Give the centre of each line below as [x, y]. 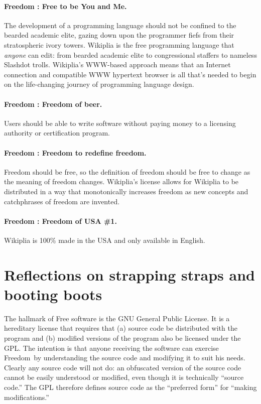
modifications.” [27, 397]
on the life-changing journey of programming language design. [99, 84]
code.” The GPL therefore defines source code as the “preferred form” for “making [130, 387]
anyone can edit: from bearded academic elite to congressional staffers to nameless [130, 54]
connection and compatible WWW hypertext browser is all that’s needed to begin [130, 74]
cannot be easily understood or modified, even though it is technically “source [124, 377]
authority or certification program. [57, 133]
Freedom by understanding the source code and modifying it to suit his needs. [125, 358]
